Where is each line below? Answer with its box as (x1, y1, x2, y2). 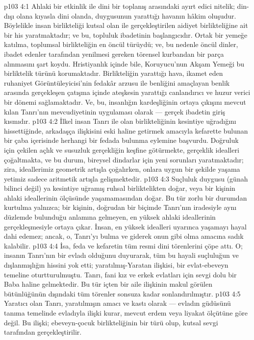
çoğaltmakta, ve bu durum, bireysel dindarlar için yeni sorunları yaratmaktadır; (4, 154, 244, 164)
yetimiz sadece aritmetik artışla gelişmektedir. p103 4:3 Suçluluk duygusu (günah (4, 173, 248, 183)
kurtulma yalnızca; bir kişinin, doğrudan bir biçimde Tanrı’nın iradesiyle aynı (4, 202, 237, 212)
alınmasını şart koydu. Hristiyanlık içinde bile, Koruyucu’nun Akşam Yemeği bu (4, 58, 245, 68)
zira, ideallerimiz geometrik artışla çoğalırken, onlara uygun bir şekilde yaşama (4, 164, 240, 174)
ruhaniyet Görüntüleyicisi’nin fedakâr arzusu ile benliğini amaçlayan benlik (4, 77, 230, 88)
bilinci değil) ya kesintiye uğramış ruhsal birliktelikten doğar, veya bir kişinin (4, 183, 235, 193)
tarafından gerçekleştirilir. (4, 327, 82, 337)
